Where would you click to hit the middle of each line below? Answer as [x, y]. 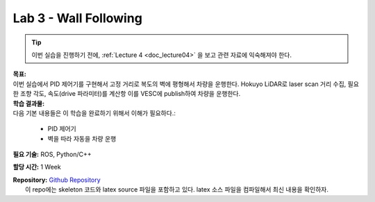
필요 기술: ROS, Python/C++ [52, 154]
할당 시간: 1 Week [37, 167]
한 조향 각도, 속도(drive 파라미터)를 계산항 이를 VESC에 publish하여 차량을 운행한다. [127, 94]
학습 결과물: [29, 103]
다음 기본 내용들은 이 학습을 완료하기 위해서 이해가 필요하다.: [94, 113]
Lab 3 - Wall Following [77, 18]
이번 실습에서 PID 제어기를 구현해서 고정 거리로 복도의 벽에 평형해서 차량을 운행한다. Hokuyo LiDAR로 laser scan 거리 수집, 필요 [186, 84]
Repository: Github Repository [57, 180]
